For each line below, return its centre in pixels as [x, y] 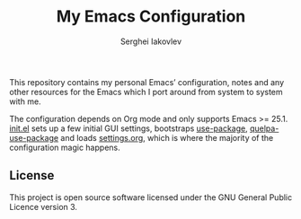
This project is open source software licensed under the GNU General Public [151, 197]
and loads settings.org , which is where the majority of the [167, 137]
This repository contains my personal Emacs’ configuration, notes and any [147, 82]
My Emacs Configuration [151, 17]
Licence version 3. [44, 206]
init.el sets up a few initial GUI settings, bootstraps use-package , [129, 128]
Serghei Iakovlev [151, 41]
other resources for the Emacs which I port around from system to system [146, 92]
